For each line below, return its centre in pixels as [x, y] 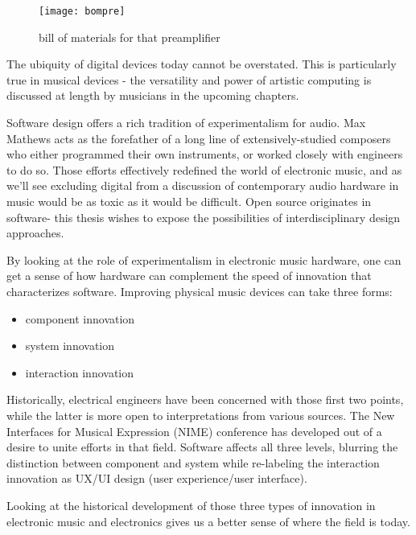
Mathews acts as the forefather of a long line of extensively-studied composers [199, 138]
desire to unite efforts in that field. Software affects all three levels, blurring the [202, 447]
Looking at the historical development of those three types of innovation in [191, 505]
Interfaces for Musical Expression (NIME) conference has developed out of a [194, 431]
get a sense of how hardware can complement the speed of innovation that [189, 276]
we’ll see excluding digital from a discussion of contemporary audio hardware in [203, 185]
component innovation [80, 318]
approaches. [35, 233]
